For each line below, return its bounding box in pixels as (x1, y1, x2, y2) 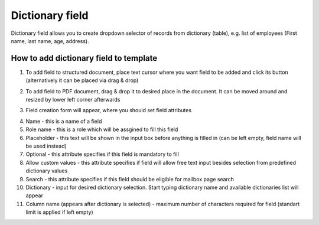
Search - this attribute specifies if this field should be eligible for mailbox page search (25, 175, 235, 182)
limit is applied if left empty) (25, 208, 94, 216)
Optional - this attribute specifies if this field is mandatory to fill (25, 151, 180, 158)
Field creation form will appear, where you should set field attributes (25, 107, 192, 114)
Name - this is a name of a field (25, 118, 102, 125)
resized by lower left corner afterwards (25, 96, 121, 103)
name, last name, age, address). (11, 37, 89, 44)
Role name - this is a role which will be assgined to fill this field (25, 126, 178, 133)
